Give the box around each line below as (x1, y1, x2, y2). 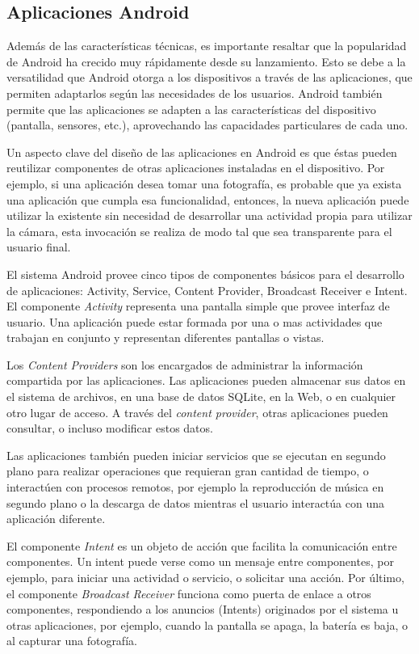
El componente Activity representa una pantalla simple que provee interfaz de (6, 297, 390, 314)
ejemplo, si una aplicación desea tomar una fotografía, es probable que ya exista (6, 175, 402, 192)
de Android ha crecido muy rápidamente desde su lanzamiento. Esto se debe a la (6, 53, 406, 70)
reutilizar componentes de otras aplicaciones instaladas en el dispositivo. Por (6, 159, 385, 176)
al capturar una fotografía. (6, 632, 137, 649)
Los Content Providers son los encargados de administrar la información (6, 356, 363, 373)
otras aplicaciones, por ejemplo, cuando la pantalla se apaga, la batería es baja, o (6, 616, 409, 633)
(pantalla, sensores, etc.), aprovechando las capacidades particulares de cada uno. (6, 116, 409, 133)
